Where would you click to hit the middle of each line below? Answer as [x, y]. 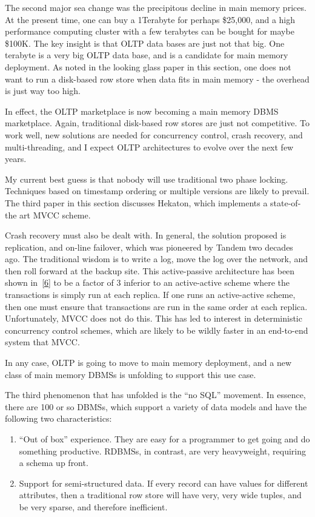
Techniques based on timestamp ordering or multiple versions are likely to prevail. [157, 191]
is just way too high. [43, 91]
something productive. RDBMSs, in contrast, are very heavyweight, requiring [162, 451]
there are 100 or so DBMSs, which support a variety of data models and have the [156, 406]
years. [16, 159]
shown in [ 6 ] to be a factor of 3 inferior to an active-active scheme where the [148, 282]
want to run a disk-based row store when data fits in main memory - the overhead [157, 79]
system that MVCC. [42, 342]
